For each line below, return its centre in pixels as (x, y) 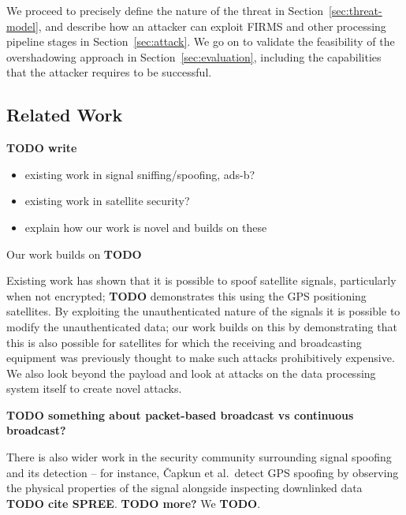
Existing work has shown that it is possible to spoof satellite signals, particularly (201, 280)
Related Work (65, 115)
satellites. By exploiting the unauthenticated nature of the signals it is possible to (203, 311)
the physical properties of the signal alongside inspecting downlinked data (184, 488)
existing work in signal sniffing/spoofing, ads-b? (140, 174)
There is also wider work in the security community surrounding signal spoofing (199, 457)
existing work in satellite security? (107, 201)
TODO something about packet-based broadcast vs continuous (180, 414)
